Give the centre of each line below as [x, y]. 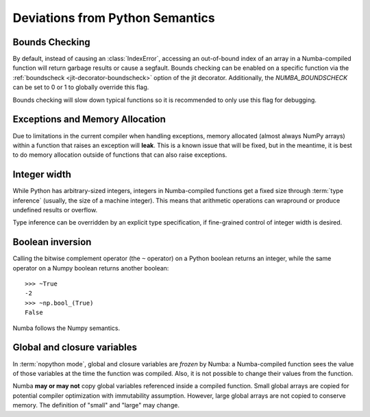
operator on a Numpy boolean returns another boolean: [91, 268]
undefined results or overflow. [55, 210]
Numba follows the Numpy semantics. [66, 328]
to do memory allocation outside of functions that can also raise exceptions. [120, 155]
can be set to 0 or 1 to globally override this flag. [81, 87]
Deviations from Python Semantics [114, 18]
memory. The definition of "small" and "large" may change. [96, 405]
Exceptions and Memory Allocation [89, 119]
